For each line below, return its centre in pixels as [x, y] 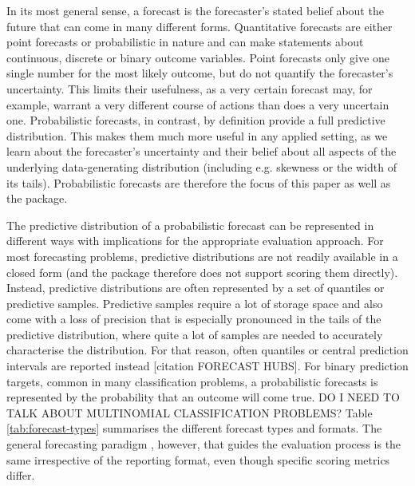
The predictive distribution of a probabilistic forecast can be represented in [190, 225]
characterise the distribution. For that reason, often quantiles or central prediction [207, 350]
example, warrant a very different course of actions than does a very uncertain [198, 104]
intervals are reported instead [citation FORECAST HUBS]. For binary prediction [207, 366]
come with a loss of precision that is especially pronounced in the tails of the [194, 319]
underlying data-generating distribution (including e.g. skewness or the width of [202, 166]
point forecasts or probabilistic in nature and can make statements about [185, 42]
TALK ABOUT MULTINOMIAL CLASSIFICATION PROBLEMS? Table [190, 412]
